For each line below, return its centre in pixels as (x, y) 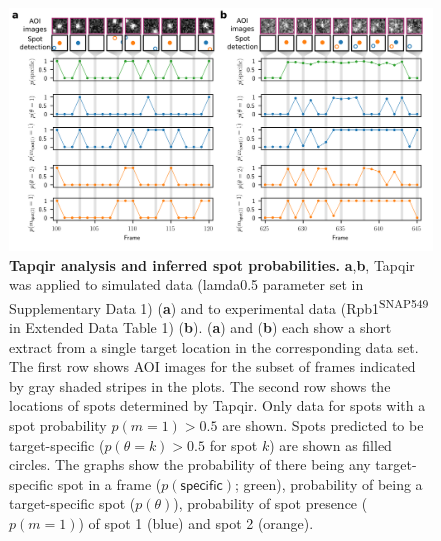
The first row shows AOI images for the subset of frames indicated (212, 366)
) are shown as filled (330, 444)
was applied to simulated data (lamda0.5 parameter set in (186, 284)
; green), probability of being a (329, 483)
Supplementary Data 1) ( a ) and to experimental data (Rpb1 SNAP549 (219, 306)
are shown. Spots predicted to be (323, 425)
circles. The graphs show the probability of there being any (190, 464)
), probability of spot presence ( (270, 503)
